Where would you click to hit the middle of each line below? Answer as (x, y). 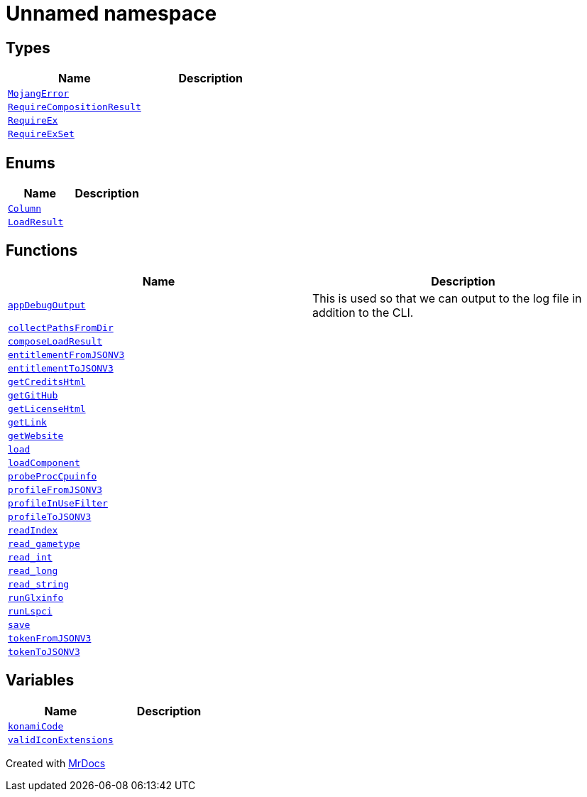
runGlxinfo (36, 597)
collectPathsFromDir (61, 327)
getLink (27, 422)
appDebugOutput (47, 305)
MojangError (39, 94)
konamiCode (36, 726)
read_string (39, 584)
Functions (42, 251)
